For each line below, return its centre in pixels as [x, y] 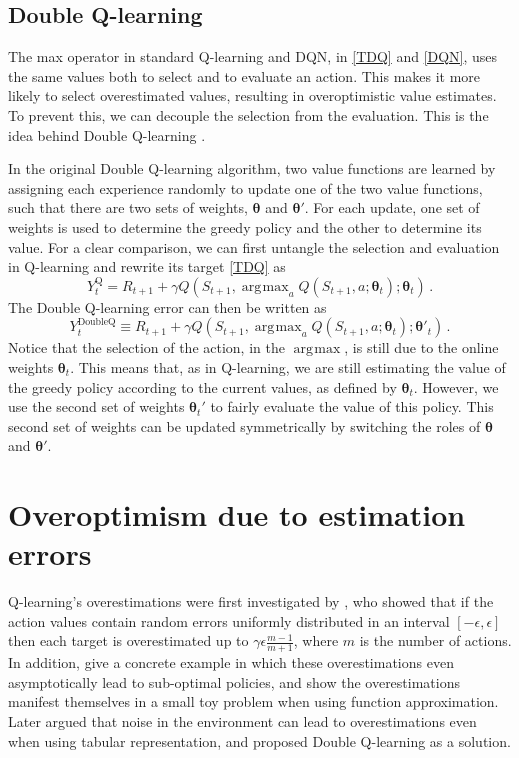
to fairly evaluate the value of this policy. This [352, 406]
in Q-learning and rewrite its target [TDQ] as [147, 266]
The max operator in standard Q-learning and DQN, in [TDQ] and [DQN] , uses [253, 56]
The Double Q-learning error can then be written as [167, 306]
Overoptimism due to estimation [237, 514]
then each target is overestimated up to [128, 640]
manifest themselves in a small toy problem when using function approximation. [253, 701]
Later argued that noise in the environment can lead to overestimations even [242, 721]
